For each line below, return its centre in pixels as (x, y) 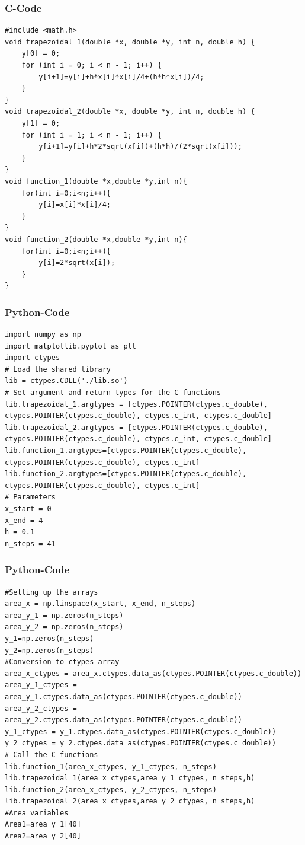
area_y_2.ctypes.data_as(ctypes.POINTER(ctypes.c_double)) (123, 720)
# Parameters (30, 497)
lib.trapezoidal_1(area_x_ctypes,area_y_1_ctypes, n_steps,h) (130, 778)
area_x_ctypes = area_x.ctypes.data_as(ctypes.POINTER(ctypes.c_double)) (153, 673)
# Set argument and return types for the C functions (113, 393)
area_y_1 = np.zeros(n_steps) (64, 615)
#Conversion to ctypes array (62, 662)
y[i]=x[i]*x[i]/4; (75, 205)
